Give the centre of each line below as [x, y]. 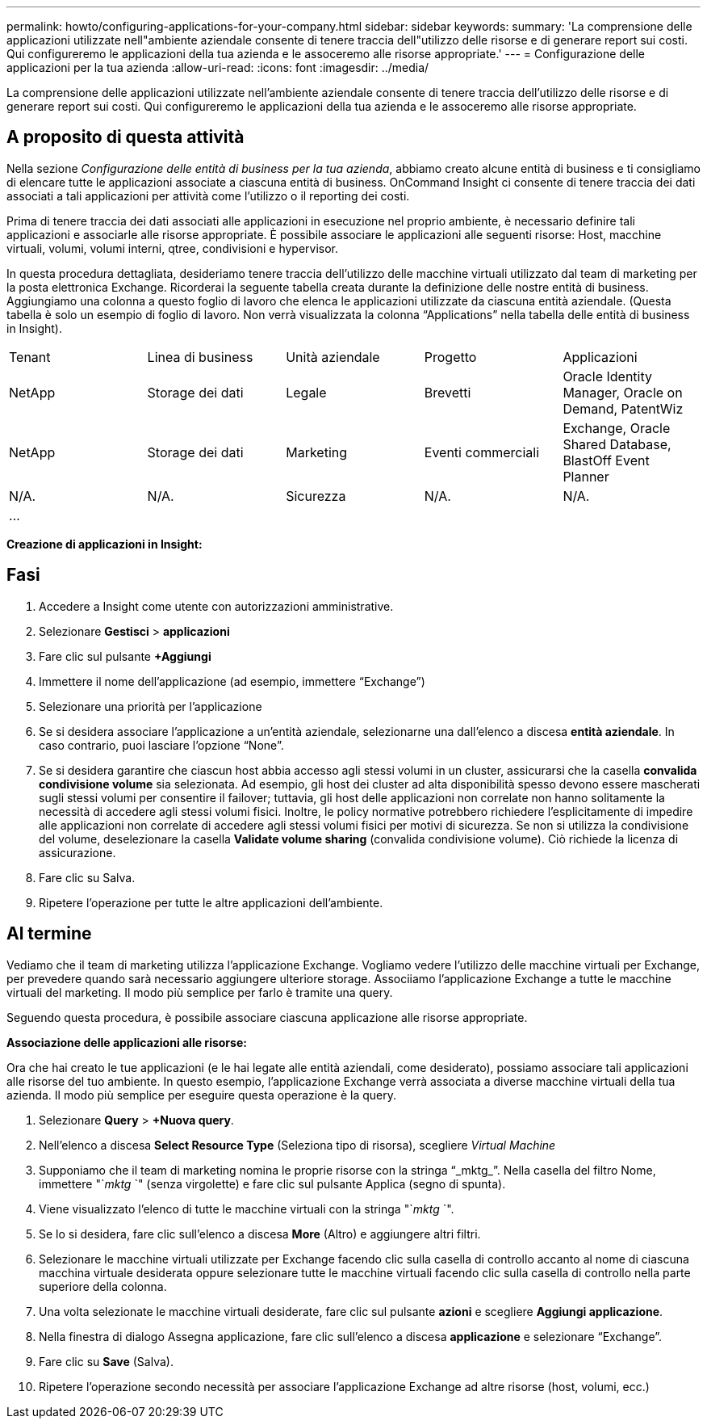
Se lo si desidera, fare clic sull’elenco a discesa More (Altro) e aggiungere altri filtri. [260, 1234]
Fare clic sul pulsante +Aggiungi [125, 656]
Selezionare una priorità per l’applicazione [151, 706]
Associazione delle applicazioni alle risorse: [127, 1042]
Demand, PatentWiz [623, 408]
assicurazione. [77, 852]
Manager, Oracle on [623, 392]
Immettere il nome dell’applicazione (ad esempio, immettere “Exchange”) [232, 681]
